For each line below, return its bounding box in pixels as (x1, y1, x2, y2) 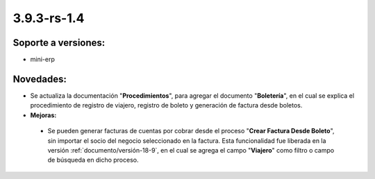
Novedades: (12, 73, 67, 85)
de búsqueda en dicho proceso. (47, 156, 139, 164)
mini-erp (30, 56, 55, 64)
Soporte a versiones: (12, 37, 106, 49)
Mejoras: (30, 111, 57, 119)
